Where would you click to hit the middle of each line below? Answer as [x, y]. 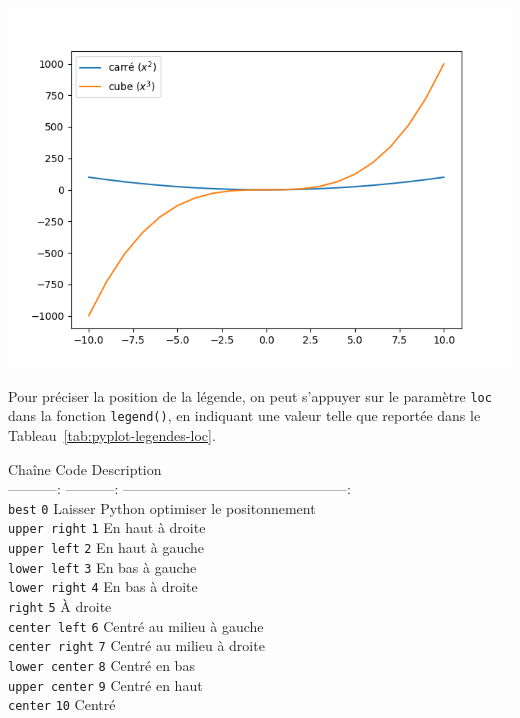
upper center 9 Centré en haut [105, 684]
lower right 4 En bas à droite [103, 586]
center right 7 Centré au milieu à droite [136, 645]
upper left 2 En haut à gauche [106, 547]
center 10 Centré [62, 704]
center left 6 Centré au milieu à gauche [136, 625]
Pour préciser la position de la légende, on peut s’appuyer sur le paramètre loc [250, 395]
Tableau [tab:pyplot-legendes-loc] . [112, 434]
